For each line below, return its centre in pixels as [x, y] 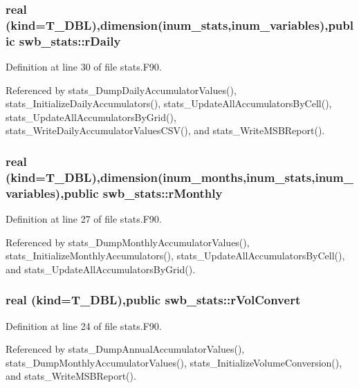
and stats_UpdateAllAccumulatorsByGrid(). [101, 269]
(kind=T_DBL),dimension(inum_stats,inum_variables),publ [179, 25]
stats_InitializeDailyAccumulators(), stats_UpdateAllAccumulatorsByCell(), [169, 103]
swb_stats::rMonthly [163, 193]
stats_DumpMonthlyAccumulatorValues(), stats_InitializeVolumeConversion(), [174, 362]
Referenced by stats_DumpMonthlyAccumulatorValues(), [128, 242]
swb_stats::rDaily [70, 40]
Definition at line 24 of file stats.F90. [84, 325]
